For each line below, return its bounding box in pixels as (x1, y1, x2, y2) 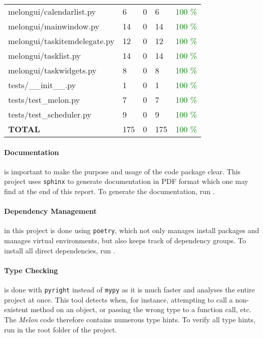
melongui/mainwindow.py (8, 20, 100, 32)
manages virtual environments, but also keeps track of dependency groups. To (4, 235, 246, 246)
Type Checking (4, 265, 58, 275)
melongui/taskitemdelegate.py (8, 35, 115, 47)
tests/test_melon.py (8, 94, 80, 105)
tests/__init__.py (8, 79, 76, 91)
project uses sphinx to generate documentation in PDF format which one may (4, 176, 248, 186)
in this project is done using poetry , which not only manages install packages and (4, 225, 259, 236)
